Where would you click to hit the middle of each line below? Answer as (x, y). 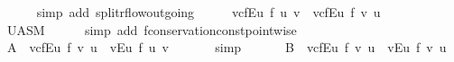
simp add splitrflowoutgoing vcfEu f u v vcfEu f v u (208, 12)
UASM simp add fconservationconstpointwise (152, 29)
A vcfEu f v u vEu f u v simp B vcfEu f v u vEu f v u (227, 47)
